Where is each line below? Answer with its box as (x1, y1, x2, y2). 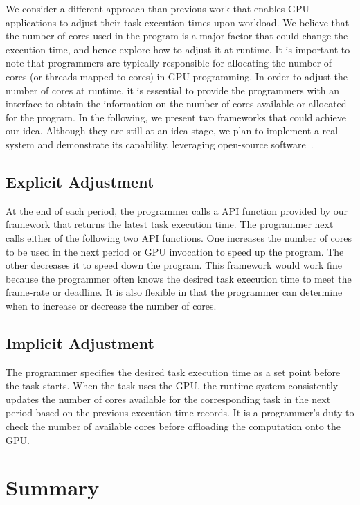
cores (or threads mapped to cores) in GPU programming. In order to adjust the (6, 69, 348, 83)
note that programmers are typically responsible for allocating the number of (6, 55, 332, 70)
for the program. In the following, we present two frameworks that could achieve (6, 109, 346, 124)
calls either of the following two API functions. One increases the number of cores (6, 230, 352, 245)
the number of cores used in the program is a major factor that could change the (6, 28, 348, 43)
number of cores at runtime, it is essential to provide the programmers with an (6, 82, 340, 97)
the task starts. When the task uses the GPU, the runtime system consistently (6, 378, 339, 393)
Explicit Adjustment (6, 170, 154, 192)
